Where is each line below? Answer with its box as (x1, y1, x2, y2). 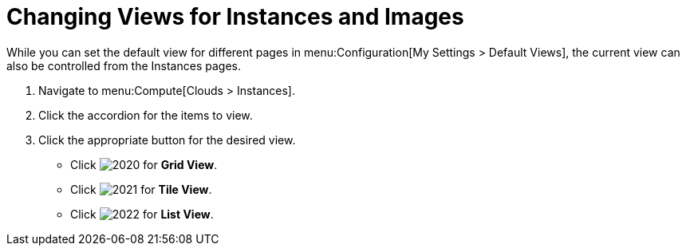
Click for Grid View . (70, 157, 218, 171)
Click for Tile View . (70, 182, 212, 196)
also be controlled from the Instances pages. (6, 58, 241, 73)
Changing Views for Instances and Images (6, 3, 464, 30)
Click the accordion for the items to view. (38, 108, 253, 122)
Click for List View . (70, 207, 214, 221)
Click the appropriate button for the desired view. (38, 132, 296, 147)
